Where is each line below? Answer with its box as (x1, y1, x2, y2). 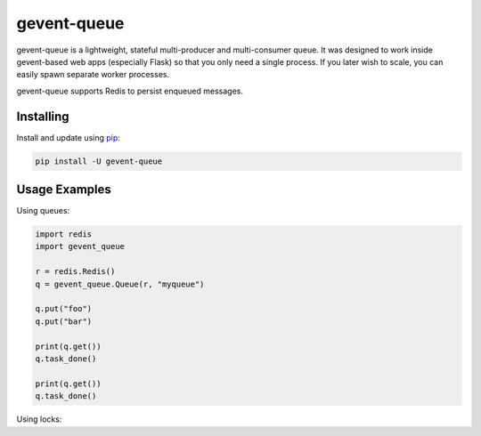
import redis (35, 230, 93, 239)
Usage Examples (16, 182, 111, 198)
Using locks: (16, 414, 62, 424)
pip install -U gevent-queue (35, 156, 163, 166)
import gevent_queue (35, 241, 125, 252)
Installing (16, 109, 70, 124)
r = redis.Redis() (35, 267, 116, 277)
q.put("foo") (35, 303, 93, 314)
